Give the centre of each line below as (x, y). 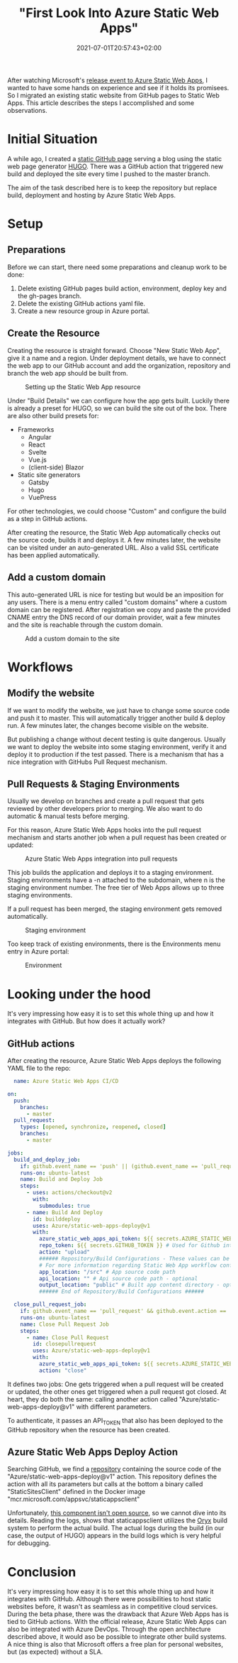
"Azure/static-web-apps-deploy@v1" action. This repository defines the (112, 1477)
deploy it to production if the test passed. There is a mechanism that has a (116, 754)
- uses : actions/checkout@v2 (69, 1193)
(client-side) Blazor (56, 467)
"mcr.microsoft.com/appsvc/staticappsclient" (74, 1499)
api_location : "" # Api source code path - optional (118, 1278)
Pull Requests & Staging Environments (93, 784)
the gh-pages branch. (49, 295)
